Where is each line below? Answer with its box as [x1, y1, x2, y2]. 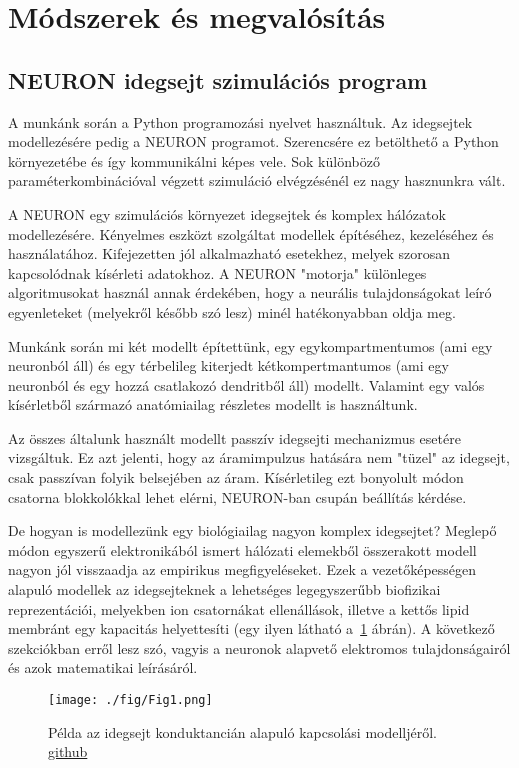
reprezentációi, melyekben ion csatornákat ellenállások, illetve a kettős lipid [8, 598, 470, 619]
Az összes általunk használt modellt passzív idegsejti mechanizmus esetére [8, 427, 461, 448]
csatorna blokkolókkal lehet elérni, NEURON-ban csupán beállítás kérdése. [8, 486, 467, 507]
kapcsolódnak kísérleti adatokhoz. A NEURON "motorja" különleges [8, 262, 427, 283]
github [48, 741, 88, 762]
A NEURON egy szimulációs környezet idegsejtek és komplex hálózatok [8, 203, 446, 224]
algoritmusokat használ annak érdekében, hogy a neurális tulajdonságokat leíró [8, 282, 492, 303]
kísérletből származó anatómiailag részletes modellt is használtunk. [8, 394, 418, 415]
